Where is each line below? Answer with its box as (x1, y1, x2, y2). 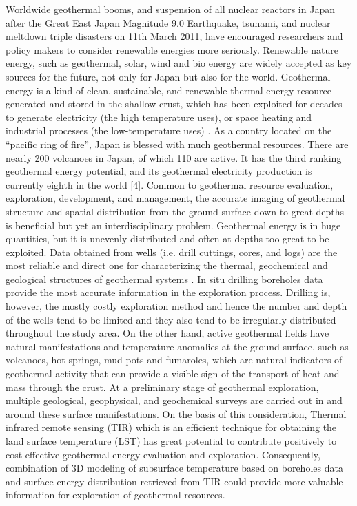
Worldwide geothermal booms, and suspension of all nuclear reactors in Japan (6, 2, 335, 16)
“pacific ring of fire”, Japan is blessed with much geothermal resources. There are (6, 136, 349, 151)
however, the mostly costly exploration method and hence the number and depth (6, 299, 347, 313)
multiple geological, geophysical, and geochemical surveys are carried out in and (6, 393, 343, 408)
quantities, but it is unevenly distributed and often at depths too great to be (6, 231, 329, 246)
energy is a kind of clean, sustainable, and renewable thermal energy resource (6, 83, 332, 97)
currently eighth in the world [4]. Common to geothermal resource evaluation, (6, 177, 334, 191)
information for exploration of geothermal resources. (6, 487, 225, 502)
